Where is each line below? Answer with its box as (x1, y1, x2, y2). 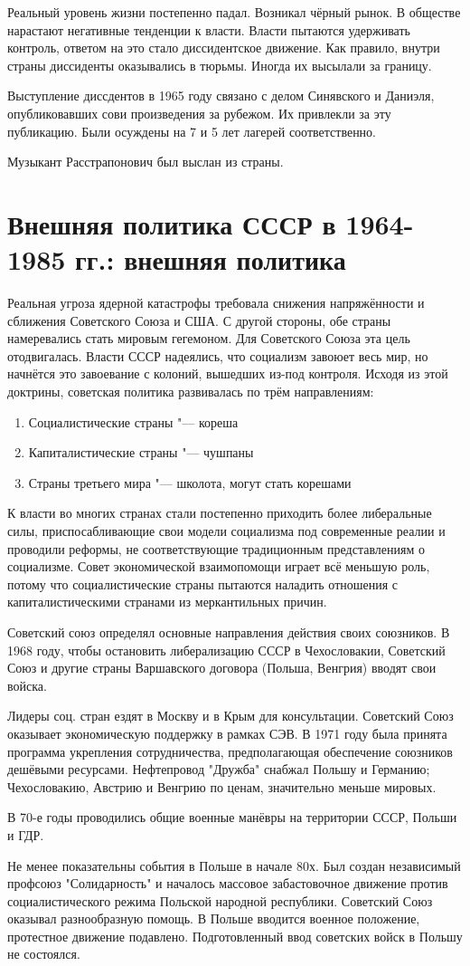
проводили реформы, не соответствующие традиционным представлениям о (7, 539, 425, 558)
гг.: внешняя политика (75, 241, 346, 278)
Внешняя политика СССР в (7, 205, 336, 242)
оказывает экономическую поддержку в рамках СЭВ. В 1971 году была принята (7, 723, 447, 742)
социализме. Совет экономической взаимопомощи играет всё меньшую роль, (7, 557, 430, 576)
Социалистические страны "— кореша (28, 412, 239, 431)
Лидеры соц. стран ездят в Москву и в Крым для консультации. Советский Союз (7, 706, 454, 725)
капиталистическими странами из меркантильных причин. (7, 592, 327, 611)
